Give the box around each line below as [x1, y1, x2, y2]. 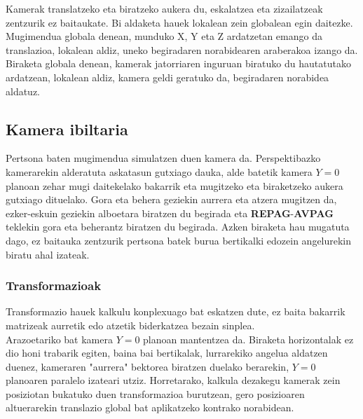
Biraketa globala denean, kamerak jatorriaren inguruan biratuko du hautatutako [6, 56, 351, 71]
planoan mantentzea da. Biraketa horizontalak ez [143, 331, 354, 346]
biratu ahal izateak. [6, 247, 90, 261]
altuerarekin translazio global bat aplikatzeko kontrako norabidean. [6, 400, 294, 415]
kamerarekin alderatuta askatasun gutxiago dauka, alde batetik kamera [6, 164, 313, 179]
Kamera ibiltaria [6, 118, 128, 139]
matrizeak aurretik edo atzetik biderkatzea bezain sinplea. [6, 317, 255, 332]
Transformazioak [6, 277, 102, 294]
